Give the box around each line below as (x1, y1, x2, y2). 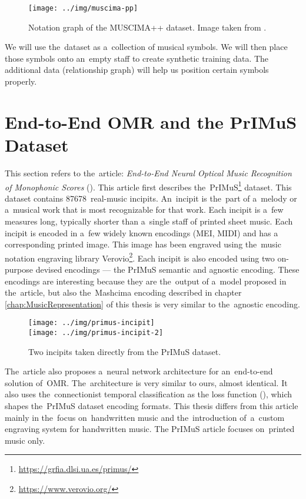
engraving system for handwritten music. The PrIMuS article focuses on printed (5, 423, 295, 435)
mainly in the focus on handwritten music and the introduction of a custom (5, 411, 285, 423)
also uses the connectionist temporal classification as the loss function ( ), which (5, 388, 292, 400)
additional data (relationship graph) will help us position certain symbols (5, 63, 269, 76)
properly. (5, 75, 37, 88)
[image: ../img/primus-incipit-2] (28, 329, 164, 337)
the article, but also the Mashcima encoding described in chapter (5, 286, 242, 299)
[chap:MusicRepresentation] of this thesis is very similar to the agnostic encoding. (5, 297, 300, 310)
